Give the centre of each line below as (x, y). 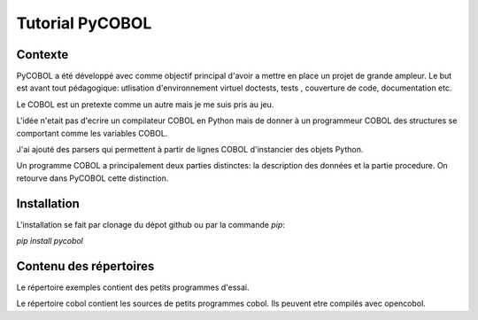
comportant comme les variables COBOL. (92, 133)
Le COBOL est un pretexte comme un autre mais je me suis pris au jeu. (145, 104)
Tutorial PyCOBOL (84, 23)
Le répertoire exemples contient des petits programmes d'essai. (133, 287)
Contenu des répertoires (85, 266)
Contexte (42, 55)
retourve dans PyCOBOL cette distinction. (93, 178)
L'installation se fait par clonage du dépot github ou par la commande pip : (150, 224)
